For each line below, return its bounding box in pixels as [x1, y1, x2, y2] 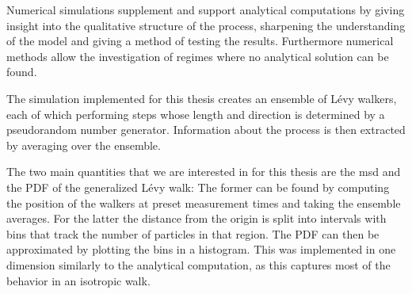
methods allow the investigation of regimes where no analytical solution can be [6, 48, 389, 64]
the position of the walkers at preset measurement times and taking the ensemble [6, 194, 401, 211]
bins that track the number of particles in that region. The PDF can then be [6, 225, 380, 242]
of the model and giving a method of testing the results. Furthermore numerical [6, 32, 394, 49]
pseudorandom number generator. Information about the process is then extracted [6, 121, 406, 138]
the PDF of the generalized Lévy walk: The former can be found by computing [6, 178, 390, 195]
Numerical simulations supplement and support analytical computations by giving [6, 2, 405, 17]
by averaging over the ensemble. [6, 136, 161, 153]
